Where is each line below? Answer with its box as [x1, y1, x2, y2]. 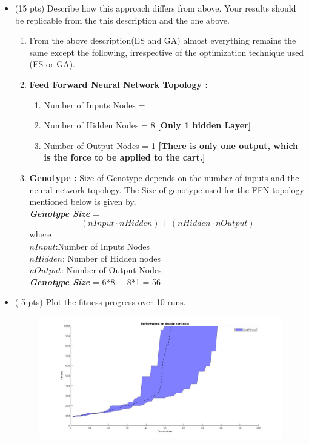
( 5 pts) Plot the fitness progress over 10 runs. [15, 296, 186, 308]
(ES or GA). [29, 58, 75, 70]
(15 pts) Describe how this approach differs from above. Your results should [15, 2, 296, 14]
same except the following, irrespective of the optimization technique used [29, 45, 304, 58]
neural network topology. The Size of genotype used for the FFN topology [29, 183, 304, 196]
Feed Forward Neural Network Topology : [29, 78, 208, 90]
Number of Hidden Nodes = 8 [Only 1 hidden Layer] [44, 119, 251, 131]
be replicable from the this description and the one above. [15, 13, 230, 26]
